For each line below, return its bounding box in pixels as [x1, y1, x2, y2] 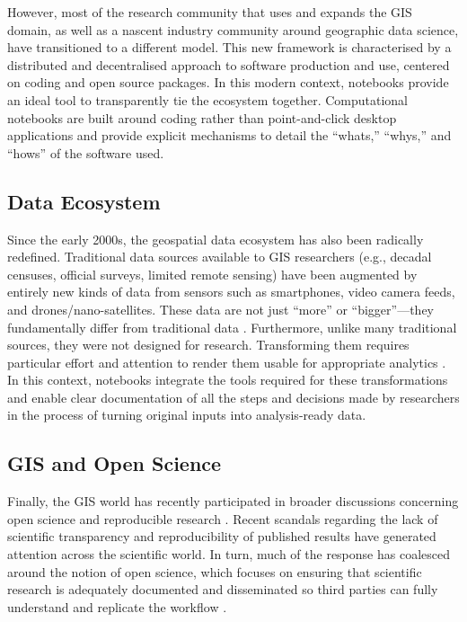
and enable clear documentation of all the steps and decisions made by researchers [7, 387, 460, 406]
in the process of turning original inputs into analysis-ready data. [7, 405, 366, 424]
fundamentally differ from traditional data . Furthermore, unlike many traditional [7, 317, 457, 336]
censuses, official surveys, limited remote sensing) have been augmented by [7, 264, 418, 283]
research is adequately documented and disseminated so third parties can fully [7, 580, 438, 599]
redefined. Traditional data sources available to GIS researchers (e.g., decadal [7, 247, 432, 266]
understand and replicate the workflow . [7, 597, 227, 616]
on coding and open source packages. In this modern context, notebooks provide [7, 73, 449, 92]
